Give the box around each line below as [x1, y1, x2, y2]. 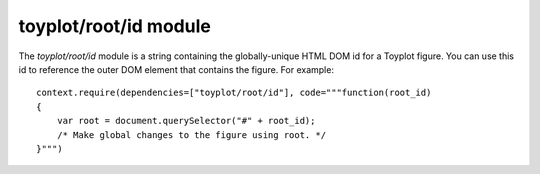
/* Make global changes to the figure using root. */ [56, 129, 327, 140]
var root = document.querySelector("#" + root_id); [56, 115, 316, 127]
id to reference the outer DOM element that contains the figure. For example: [18, 63, 335, 75]
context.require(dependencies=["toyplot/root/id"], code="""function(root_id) [36, 87, 432, 99]
